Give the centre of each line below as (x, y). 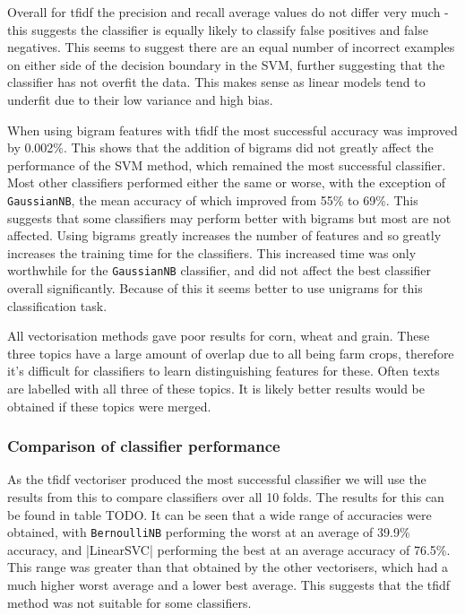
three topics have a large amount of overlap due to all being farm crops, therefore (231, 353)
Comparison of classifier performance (144, 446)
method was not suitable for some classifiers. (129, 602)
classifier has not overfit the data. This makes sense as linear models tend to (216, 82)
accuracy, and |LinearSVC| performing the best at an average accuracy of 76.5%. (229, 549)
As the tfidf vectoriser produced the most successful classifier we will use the (217, 479)
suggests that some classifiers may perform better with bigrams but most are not (229, 217)
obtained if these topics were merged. (109, 406)
